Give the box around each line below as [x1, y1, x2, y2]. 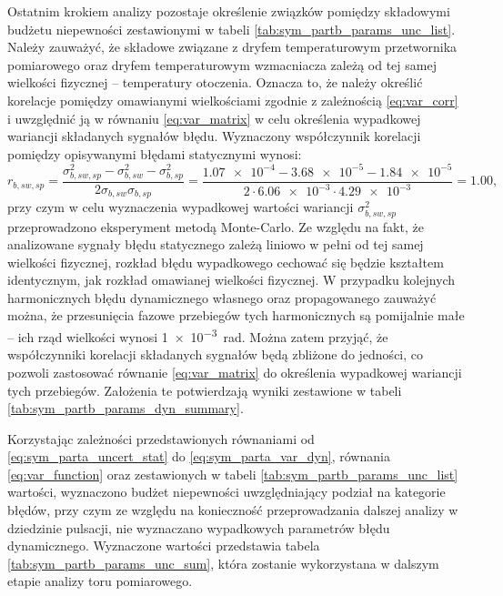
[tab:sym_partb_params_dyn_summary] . [7, 399, 244, 418]
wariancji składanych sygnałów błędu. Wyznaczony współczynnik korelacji [7, 126, 421, 146]
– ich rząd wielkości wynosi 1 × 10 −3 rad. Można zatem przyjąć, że [7, 325, 388, 346]
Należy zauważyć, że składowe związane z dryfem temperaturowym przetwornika [7, 37, 458, 56]
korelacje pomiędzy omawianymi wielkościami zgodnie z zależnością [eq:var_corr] [7, 90, 458, 109]
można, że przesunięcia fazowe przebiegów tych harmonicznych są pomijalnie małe [7, 306, 465, 325]
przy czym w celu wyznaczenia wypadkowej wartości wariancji [7, 197, 354, 217]
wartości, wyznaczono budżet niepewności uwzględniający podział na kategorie [7, 482, 446, 501]
